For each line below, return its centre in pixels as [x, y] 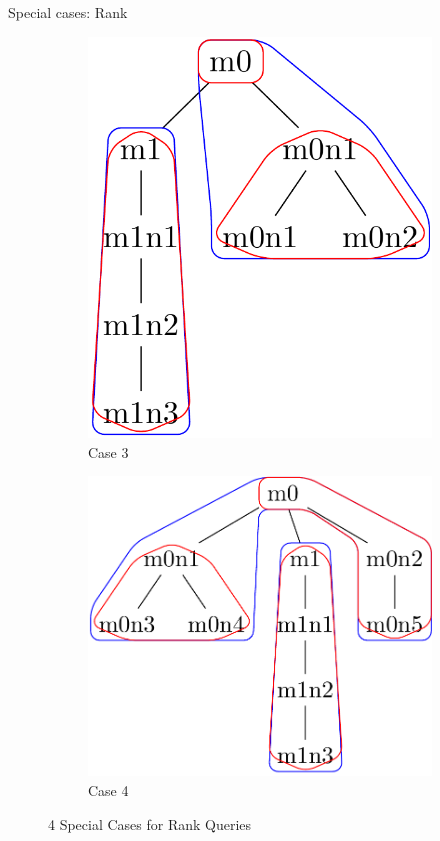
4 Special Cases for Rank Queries [150, 823]
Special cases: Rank [68, 12]
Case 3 [108, 451]
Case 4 [108, 790]
